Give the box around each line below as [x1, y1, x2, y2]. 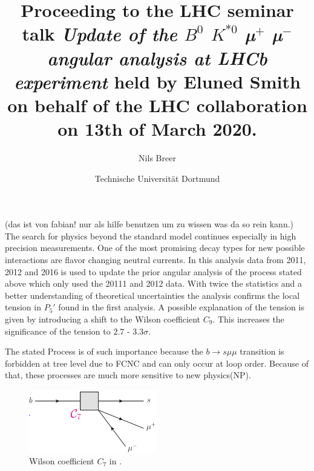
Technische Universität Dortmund [94, 172, 220, 184]
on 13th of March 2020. [57, 116, 257, 141]
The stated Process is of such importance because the [5, 345, 203, 358]
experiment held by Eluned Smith [14, 68, 301, 94]
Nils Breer [139, 152, 176, 164]
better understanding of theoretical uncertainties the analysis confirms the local [5, 289, 300, 301]
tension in [5, 301, 41, 313]
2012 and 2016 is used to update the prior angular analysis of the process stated [5, 265, 302, 278]
